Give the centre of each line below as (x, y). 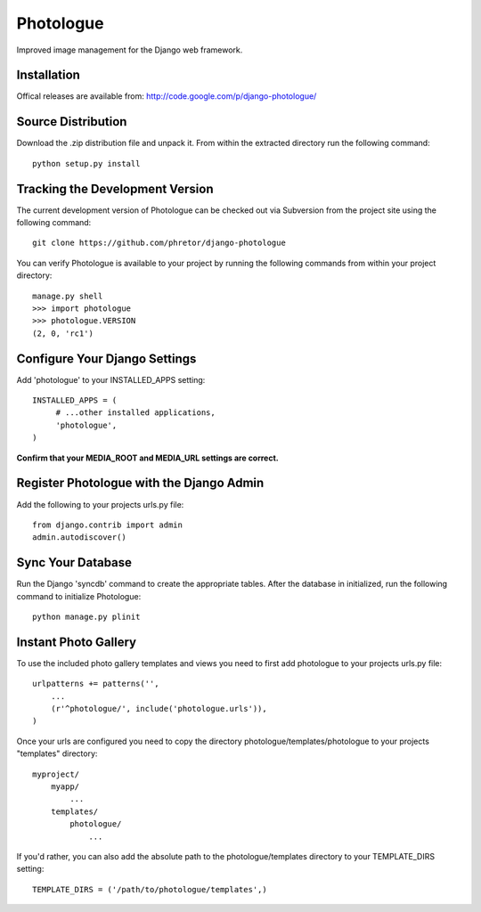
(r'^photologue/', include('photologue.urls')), (159, 709)
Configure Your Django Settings (106, 358)
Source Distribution (72, 122)
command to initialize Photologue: (79, 596)
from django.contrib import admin (107, 525)
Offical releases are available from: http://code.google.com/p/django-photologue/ (167, 96)
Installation (48, 75)
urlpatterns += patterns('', (96, 684)
